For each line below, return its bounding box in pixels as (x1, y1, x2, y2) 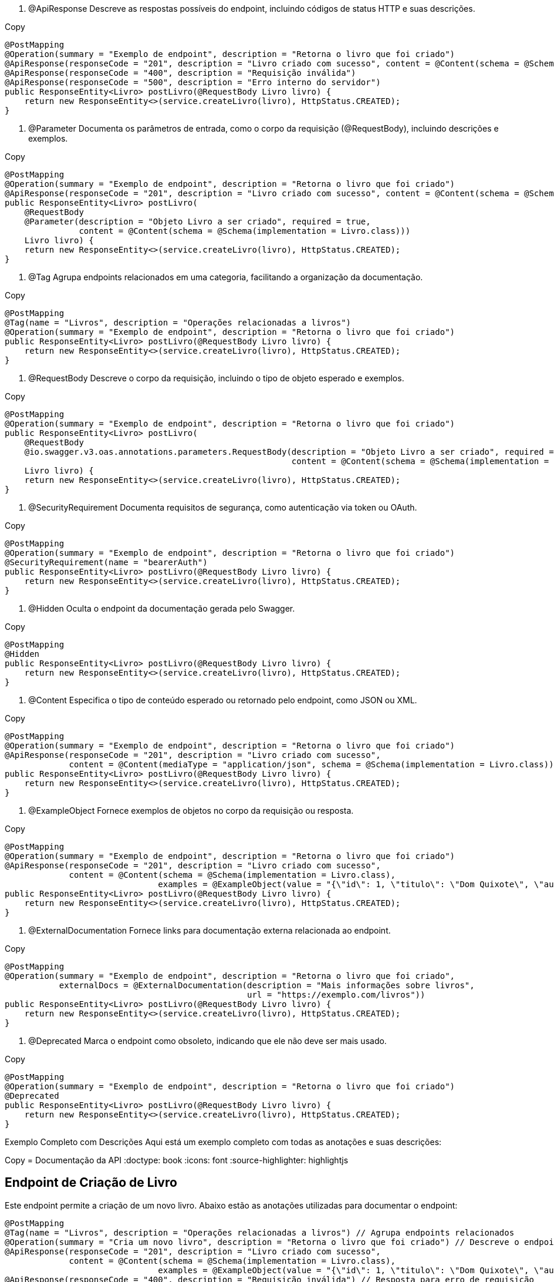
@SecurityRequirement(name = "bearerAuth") (5, 558, 208, 567)
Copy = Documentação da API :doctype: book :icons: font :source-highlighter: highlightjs (5, 1155, 349, 1165)
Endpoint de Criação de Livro (5, 1175, 177, 1190)
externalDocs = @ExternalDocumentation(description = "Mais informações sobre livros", (59, 981, 475, 990)
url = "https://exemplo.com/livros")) (247, 990, 425, 999)
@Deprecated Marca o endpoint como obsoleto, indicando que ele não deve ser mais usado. (28, 1036, 387, 1046)
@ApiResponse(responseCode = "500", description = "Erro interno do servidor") (5, 78, 381, 87)
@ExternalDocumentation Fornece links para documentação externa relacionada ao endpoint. (28, 925, 391, 935)
